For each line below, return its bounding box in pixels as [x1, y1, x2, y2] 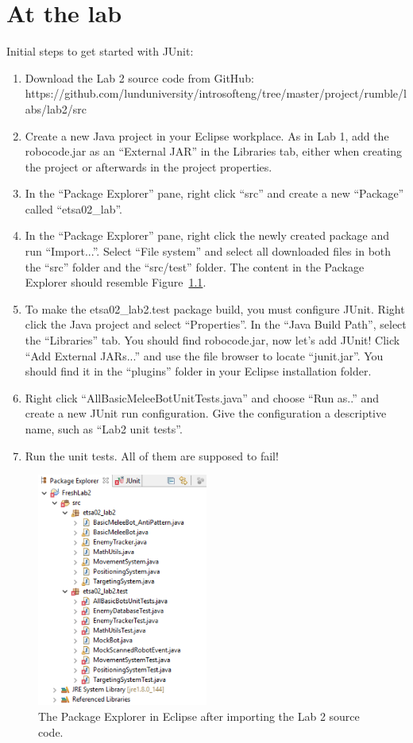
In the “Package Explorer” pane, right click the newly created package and [25, 227, 390, 244]
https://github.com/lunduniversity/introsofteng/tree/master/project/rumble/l [25, 85, 407, 102]
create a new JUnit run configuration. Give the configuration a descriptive [25, 405, 387, 422]
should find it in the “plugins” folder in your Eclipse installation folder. [25, 363, 372, 379]
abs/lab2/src [25, 100, 87, 117]
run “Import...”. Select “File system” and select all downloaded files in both [25, 243, 392, 260]
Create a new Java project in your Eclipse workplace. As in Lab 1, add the [25, 127, 389, 144]
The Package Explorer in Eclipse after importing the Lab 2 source [38, 707, 360, 724]
